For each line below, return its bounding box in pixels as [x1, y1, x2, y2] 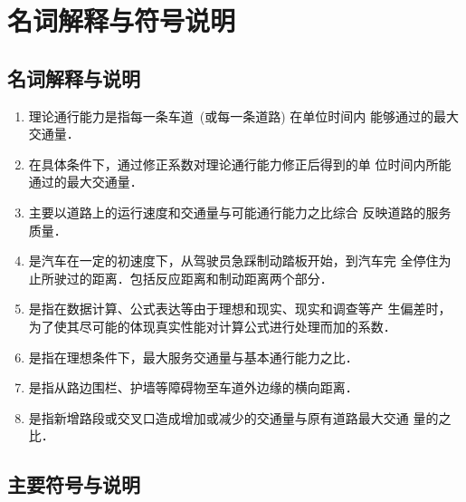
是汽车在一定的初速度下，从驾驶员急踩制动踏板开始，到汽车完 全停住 [28, 251, 439, 270]
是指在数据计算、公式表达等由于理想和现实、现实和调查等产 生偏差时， [28, 299, 452, 318]
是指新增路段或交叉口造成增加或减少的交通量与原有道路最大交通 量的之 [28, 408, 452, 427]
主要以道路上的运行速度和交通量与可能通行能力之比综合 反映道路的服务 [28, 202, 452, 221]
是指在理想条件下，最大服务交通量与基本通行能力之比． [28, 347, 358, 366]
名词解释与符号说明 [7, 2, 236, 39]
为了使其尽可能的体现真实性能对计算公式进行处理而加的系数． [28, 316, 396, 335]
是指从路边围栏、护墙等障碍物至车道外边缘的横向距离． [28, 378, 358, 397]
